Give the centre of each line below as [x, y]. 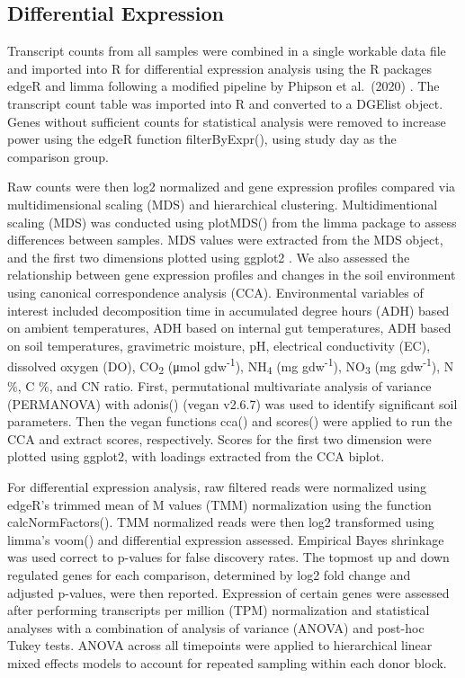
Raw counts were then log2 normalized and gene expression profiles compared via [232, 187]
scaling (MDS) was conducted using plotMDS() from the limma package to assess [232, 222]
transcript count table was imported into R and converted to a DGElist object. [225, 103]
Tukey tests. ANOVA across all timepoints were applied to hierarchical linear [220, 645]
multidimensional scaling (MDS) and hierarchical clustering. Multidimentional [223, 204]
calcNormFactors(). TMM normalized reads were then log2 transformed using [221, 522]
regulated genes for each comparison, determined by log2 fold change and [209, 575]
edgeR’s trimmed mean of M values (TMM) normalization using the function [219, 504]
